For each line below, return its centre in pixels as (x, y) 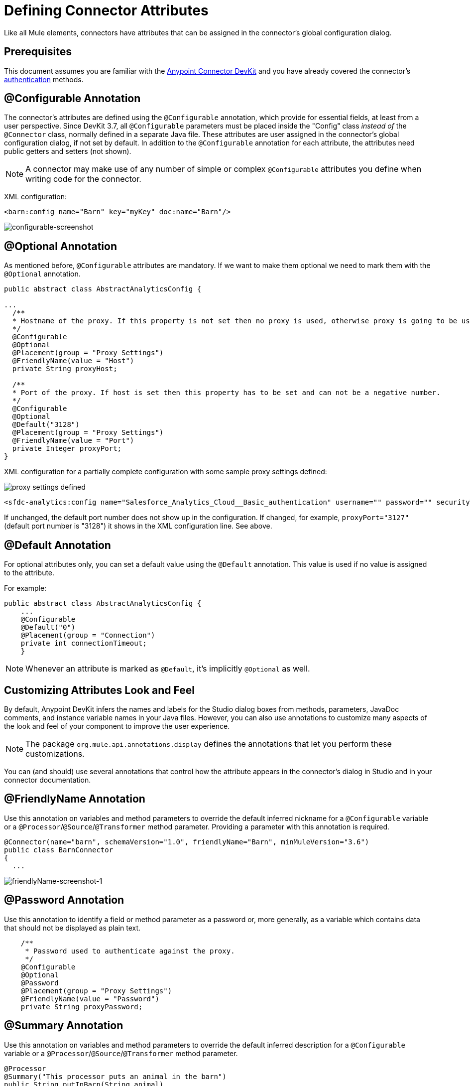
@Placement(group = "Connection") (88, 635)
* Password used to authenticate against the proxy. (130, 951)
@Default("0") (48, 627)
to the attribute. (29, 573)
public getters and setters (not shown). (68, 151)
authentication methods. (44, 79)
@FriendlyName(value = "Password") (90, 999)
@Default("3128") (46, 425)
